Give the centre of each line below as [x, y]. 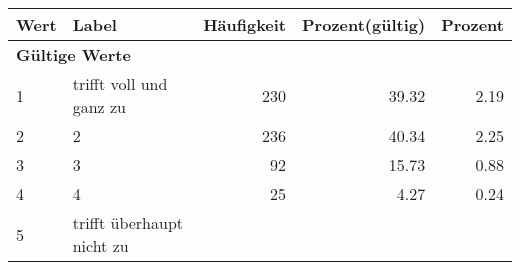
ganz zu [99, 106]
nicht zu [100, 245]
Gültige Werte [73, 54]
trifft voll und [120, 83]
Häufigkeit [245, 24]
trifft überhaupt [128, 222]
